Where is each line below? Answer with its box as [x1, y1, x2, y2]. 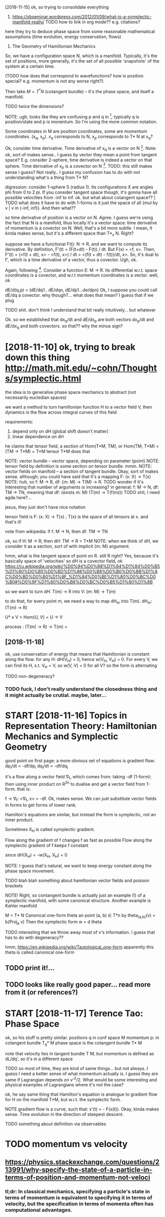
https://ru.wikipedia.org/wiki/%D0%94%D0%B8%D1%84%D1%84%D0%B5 [5, 563, 160, 569]
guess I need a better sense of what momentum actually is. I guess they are [5, 1071, 158, 1077]
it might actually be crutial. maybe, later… [5, 692, 107, 699]
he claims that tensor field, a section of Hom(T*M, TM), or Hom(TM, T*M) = [5, 443, 159, 449]
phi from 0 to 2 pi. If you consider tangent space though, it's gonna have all [5, 189, 158, 195]
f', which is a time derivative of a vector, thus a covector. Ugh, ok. [5, 256, 137, 263]
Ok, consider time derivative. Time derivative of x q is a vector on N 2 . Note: [5, 144, 157, 152]
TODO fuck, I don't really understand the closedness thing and [5, 686, 157, 693]
